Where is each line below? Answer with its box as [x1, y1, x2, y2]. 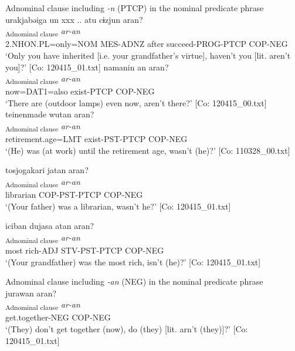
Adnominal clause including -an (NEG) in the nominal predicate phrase [5, 275, 263, 288]
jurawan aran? [5, 286, 57, 299]
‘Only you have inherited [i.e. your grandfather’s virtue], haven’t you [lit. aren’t [5, 49, 291, 61]
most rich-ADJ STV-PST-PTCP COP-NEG [5, 244, 164, 256]
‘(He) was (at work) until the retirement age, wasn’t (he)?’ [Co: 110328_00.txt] [5, 144, 290, 156]
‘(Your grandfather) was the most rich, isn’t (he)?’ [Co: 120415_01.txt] [5, 255, 261, 268]
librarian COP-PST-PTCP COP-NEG [5, 188, 143, 201]
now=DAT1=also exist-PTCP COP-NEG [5, 85, 155, 97]
